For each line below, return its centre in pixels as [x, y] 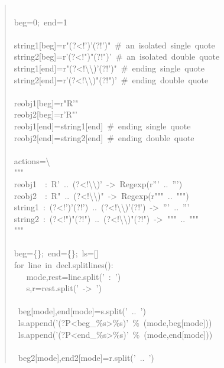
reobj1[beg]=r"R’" [46, 102]
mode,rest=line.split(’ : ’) [74, 276]
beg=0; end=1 [40, 22]
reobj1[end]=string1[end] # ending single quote [102, 126]
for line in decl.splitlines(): [64, 265]
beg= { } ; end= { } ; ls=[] [56, 253]
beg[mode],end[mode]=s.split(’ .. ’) [82, 311]
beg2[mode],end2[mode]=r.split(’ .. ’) [86, 357]
